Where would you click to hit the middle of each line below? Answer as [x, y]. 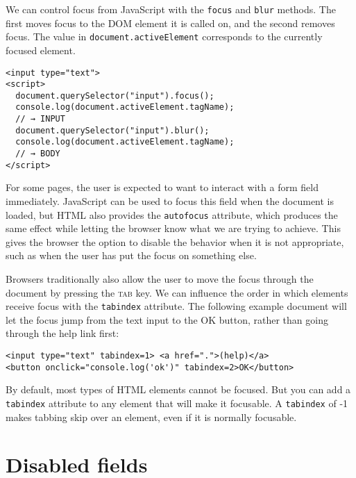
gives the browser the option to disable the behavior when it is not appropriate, [175, 241]
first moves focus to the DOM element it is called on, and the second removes [170, 23]
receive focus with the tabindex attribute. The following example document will [176, 306]
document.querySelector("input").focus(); [115, 96]
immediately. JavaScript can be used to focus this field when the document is [170, 201]
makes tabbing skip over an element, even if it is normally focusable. [151, 417]
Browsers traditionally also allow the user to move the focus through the [160, 279]
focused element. [41, 50]
